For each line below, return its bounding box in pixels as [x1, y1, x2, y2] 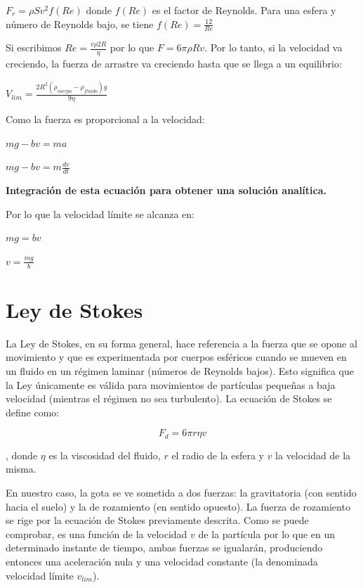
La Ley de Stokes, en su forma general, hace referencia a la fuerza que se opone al [6, 335, 357, 350]
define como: [6, 404, 60, 419]
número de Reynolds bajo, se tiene [6, 16, 154, 31]
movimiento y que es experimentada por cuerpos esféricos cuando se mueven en [6, 350, 347, 364]
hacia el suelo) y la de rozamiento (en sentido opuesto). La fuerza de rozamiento [6, 499, 350, 513]
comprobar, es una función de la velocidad [6, 526, 187, 541]
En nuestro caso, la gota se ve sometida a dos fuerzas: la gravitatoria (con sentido [6, 485, 357, 499]
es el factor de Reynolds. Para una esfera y [152, 3, 336, 17]
